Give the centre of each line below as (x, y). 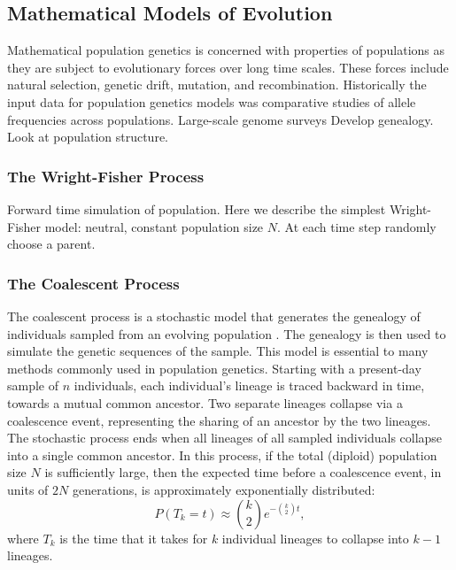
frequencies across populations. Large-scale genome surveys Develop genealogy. (220, 119)
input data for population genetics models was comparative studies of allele (212, 101)
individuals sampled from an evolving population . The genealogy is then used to (227, 333)
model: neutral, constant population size (154, 226)
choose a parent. (51, 244)
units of (28, 489)
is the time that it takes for (134, 538)
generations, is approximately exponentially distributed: (224, 489)
